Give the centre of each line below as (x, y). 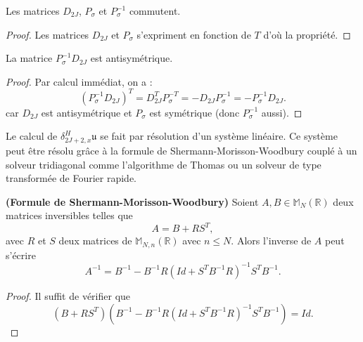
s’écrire (21, 255)
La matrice (29, 58)
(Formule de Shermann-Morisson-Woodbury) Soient (132, 201)
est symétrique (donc (195, 112)
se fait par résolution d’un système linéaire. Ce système (219, 136)
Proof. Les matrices (47, 34)
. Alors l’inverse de (271, 241)
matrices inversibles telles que (69, 215)
